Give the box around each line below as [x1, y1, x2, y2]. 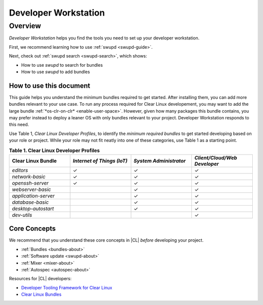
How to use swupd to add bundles [21, 69, 90, 75]
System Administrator [133, 157, 186, 164]
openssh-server [12, 179, 49, 186]
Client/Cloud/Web [194, 154, 237, 161]
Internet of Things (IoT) [73, 157, 128, 164]
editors [12, 167, 28, 173]
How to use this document [9, 81, 90, 90]
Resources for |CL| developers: [9, 276, 72, 282]
